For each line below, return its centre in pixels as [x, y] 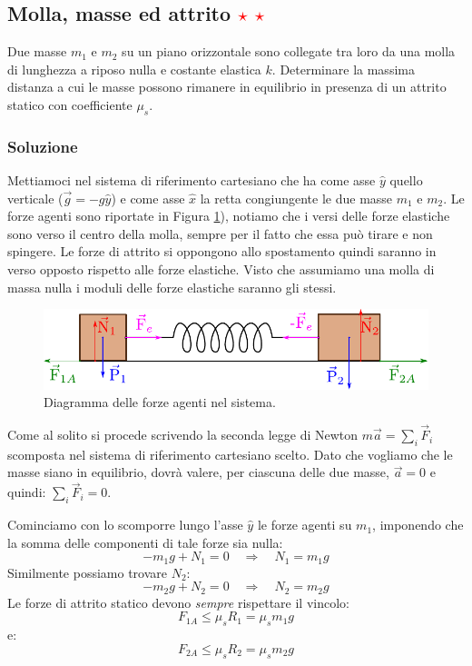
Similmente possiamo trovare [87, 572]
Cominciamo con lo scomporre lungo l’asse [125, 525]
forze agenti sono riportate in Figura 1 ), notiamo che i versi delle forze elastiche [229, 216]
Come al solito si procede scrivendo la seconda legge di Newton [183, 435]
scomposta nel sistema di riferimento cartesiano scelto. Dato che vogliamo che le [230, 454]
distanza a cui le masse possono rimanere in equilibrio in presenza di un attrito [227, 87]
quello [406, 180]
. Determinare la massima [343, 69]
